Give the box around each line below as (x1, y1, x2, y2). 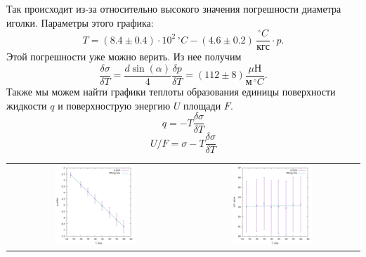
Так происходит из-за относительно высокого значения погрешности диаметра (6, 1, 341, 15)
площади (183, 98, 221, 112)
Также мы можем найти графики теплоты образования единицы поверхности (6, 84, 336, 98)
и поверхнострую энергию (58, 98, 171, 112)
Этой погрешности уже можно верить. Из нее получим (6, 49, 242, 64)
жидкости (6, 98, 47, 112)
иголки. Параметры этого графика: (6, 15, 154, 29)
